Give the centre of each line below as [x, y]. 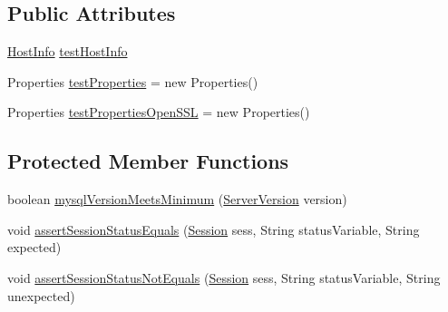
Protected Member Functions [148, 161]
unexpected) [41, 295]
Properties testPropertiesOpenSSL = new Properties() [159, 112]
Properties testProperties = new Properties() [133, 81]
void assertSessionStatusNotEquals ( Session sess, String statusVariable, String [224, 277]
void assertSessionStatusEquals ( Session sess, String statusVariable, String [214, 229]
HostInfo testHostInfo [68, 51]
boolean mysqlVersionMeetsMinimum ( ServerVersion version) [177, 199]
